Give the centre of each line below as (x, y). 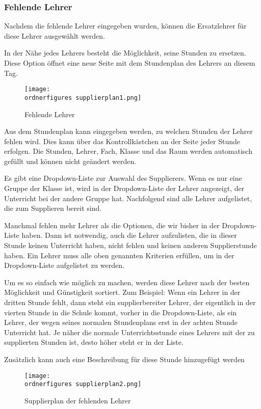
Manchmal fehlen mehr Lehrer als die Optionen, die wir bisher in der (112, 225)
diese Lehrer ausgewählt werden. (55, 35)
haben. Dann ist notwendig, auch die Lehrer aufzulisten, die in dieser (129, 235)
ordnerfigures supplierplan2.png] (83, 384)
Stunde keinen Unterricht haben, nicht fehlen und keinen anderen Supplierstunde (130, 245)
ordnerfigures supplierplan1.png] (83, 98)
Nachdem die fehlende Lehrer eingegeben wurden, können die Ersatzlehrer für (125, 26)
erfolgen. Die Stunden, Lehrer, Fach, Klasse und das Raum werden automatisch (128, 151)
